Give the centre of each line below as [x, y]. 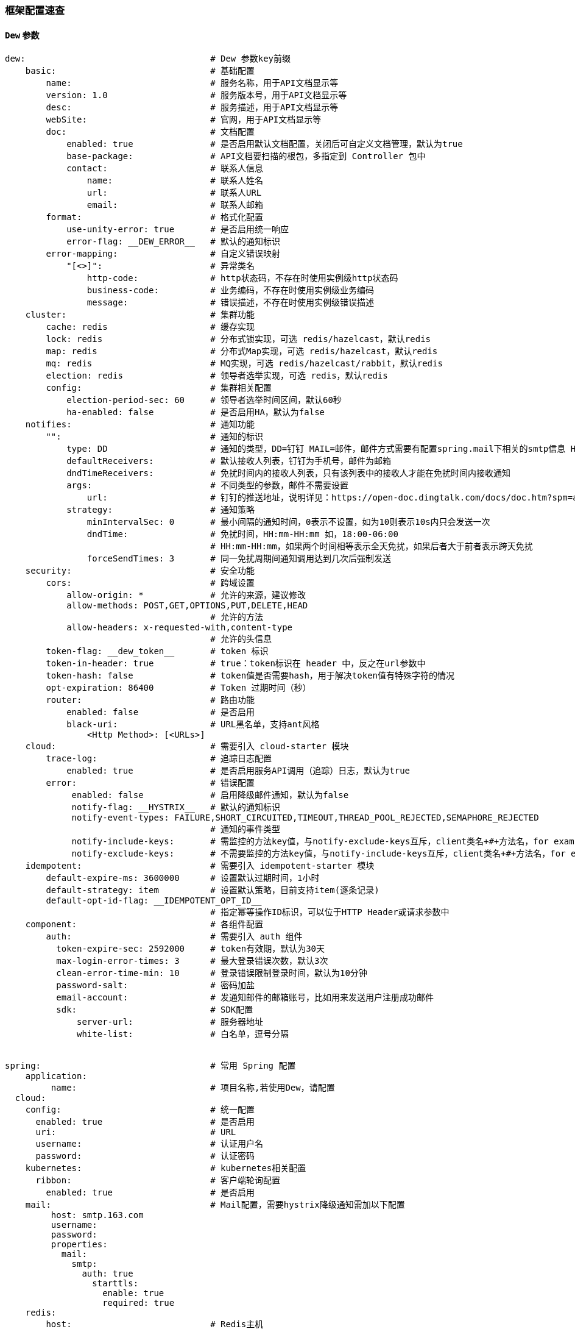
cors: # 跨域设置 [150, 583]
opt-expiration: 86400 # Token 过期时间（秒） [178, 688]
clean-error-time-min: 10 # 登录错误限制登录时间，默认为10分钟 [212, 973]
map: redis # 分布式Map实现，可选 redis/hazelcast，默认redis [242, 351]
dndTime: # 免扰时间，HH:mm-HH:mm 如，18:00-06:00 [242, 534]
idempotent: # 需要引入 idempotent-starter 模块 [200, 866]
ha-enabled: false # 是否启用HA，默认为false [196, 412]
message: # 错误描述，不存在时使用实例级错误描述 [231, 303]
